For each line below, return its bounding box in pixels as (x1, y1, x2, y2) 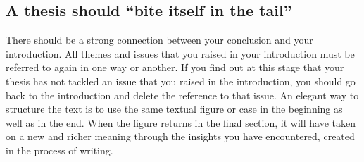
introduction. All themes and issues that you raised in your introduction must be (6, 46, 355, 61)
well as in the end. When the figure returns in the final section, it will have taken (6, 115, 356, 130)
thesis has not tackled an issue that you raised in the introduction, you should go (6, 73, 356, 88)
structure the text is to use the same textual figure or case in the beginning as (6, 101, 343, 116)
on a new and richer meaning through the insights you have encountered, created (6, 129, 355, 144)
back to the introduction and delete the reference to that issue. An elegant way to (6, 87, 359, 102)
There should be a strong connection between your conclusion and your (6, 32, 313, 47)
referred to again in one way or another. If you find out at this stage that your (6, 60, 344, 75)
